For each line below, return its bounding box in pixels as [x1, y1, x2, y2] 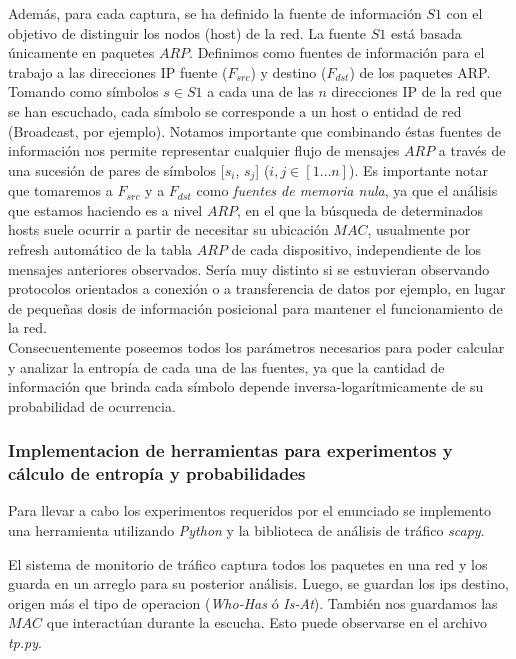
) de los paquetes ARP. [349, 61, 491, 82]
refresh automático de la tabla [8, 238, 193, 259]
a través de [438, 140, 506, 161]
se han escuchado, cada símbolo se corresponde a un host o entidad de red [8, 100, 462, 121]
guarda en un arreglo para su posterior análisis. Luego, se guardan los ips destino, [8, 573, 509, 594]
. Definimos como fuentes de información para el [189, 42, 485, 63]
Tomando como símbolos [8, 81, 159, 102]
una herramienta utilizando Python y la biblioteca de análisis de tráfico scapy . [8, 520, 485, 541]
